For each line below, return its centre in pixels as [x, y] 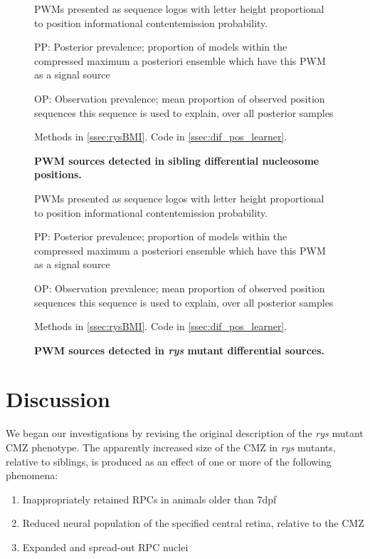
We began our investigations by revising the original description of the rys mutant [185, 433]
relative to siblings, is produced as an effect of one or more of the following [169, 461]
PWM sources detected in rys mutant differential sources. [179, 350]
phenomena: [32, 475]
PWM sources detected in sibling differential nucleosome [177, 160]
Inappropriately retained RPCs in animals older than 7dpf [149, 499]
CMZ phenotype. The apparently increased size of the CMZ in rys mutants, [171, 447]
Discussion [58, 399]
